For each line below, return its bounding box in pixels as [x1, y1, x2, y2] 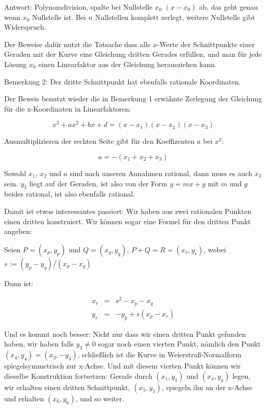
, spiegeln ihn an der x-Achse [161, 381, 253, 392]
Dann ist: [4, 277, 33, 288]
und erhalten [4, 393, 44, 403]
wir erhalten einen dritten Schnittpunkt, [4, 381, 130, 392]
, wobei [203, 244, 226, 254]
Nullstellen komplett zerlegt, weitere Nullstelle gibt [95, 11, 255, 22]
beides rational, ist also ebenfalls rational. [4, 188, 135, 199]
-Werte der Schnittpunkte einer [157, 38, 255, 49]
